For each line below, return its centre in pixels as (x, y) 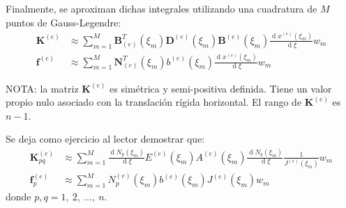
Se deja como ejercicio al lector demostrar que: (105, 139)
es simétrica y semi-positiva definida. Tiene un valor (221, 88)
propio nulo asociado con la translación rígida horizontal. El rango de (154, 102)
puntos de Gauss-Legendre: (63, 22)
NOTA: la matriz (42, 88)
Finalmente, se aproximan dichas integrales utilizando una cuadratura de (161, 8)
